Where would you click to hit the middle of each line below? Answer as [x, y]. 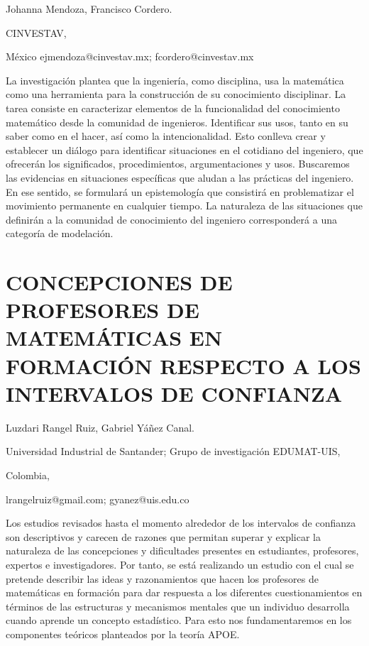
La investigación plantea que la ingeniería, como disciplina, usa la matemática [175, 80]
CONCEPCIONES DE [119, 282]
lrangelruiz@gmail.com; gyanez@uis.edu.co [98, 499]
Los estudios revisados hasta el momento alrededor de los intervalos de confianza [181, 523]
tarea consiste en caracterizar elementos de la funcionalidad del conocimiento [173, 108]
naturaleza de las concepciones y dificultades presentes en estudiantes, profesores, [182, 551]
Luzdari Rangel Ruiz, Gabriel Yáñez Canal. [100, 427]
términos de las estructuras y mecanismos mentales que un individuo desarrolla [178, 606]
